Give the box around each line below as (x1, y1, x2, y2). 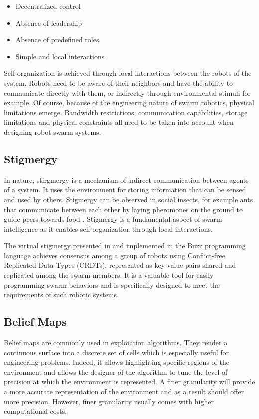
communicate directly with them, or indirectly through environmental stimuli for (4, 87, 251, 98)
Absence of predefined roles (15, 34, 99, 45)
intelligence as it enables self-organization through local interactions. (4, 223, 213, 234)
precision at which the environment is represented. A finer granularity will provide (4, 376, 255, 387)
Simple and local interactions (15, 51, 105, 61)
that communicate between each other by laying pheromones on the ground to (4, 204, 243, 214)
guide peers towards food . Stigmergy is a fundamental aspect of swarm (4, 214, 222, 224)
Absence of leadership (15, 17, 82, 28)
